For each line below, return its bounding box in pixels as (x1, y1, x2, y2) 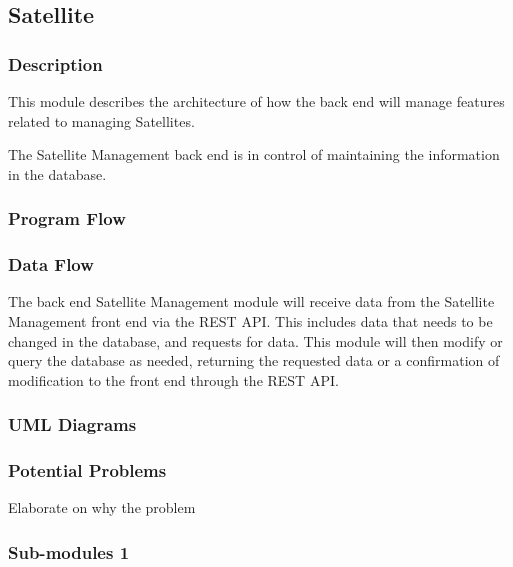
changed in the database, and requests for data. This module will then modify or (8, 330, 503, 351)
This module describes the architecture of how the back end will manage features (8, 91, 505, 111)
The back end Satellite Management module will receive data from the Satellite (8, 291, 495, 312)
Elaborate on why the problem (8, 497, 196, 518)
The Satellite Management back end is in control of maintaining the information (8, 144, 500, 165)
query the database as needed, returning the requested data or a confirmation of (8, 350, 500, 371)
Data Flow (8, 252, 94, 277)
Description (8, 51, 103, 76)
